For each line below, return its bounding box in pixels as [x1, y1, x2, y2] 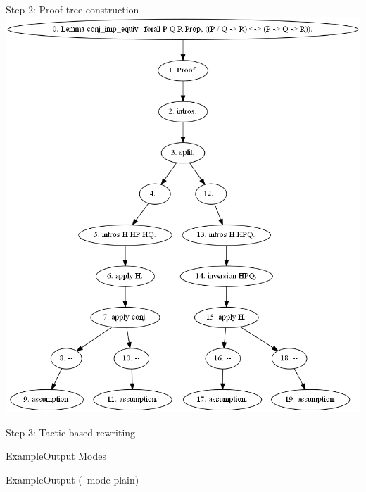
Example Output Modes [6, 448, 107, 463]
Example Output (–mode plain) [6, 472, 139, 486]
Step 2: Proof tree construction [6, 2, 139, 16]
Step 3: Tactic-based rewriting [6, 424, 136, 439]
